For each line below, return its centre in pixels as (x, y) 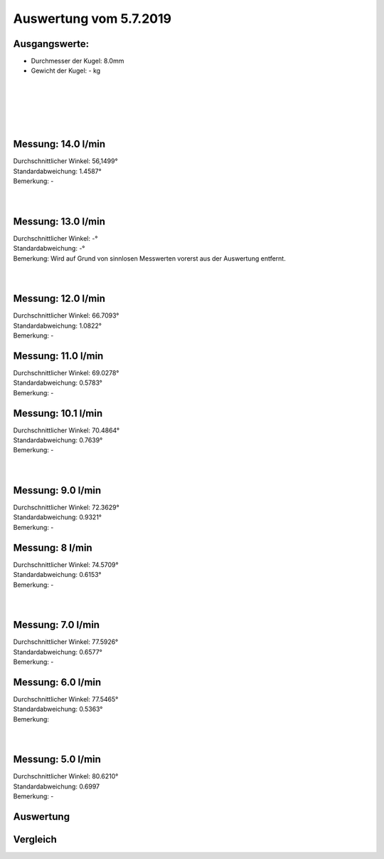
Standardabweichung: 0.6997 (56, 786)
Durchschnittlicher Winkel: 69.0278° (66, 373)
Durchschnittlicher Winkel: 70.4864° (66, 430)
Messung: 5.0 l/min (57, 760)
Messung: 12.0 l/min (59, 299)
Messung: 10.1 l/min (58, 413)
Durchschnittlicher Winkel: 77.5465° (66, 699)
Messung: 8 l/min (53, 547)
